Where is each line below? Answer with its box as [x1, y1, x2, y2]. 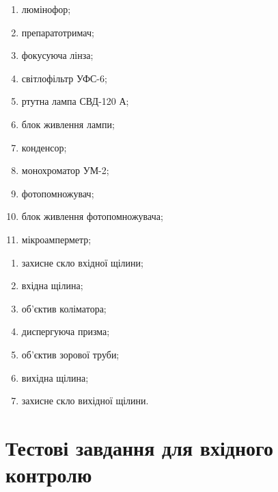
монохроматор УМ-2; [21, 163, 109, 177]
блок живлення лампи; [21, 116, 115, 131]
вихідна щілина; [21, 370, 89, 384]
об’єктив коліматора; [21, 301, 107, 315]
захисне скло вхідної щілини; [21, 255, 143, 269]
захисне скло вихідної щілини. [21, 393, 149, 408]
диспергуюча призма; [21, 324, 110, 339]
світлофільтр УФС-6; [21, 71, 107, 85]
